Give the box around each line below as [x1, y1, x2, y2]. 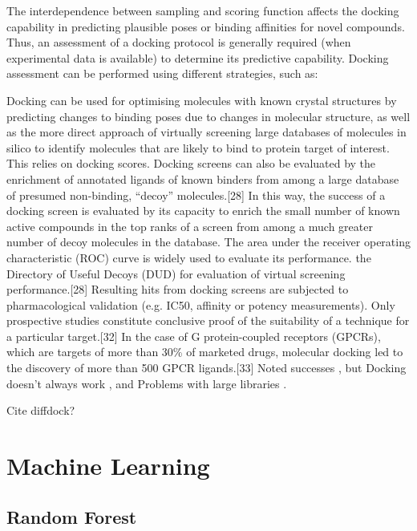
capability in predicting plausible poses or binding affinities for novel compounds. [6, 18, 405, 34]
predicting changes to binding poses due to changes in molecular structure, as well [6, 107, 411, 124]
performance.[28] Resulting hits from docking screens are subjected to [6, 281, 349, 298]
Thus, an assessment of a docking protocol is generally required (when [6, 34, 351, 51]
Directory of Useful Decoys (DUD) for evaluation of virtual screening [6, 265, 346, 282]
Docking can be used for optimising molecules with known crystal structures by [6, 91, 397, 108]
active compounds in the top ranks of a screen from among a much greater [6, 217, 373, 234]
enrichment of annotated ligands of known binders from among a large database [6, 170, 399, 187]
